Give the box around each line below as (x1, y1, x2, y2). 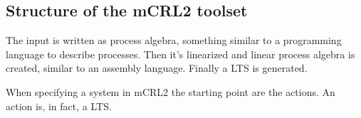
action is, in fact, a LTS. (6, 98, 112, 113)
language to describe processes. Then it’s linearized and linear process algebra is (6, 46, 355, 61)
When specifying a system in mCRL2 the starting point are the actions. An (6, 84, 335, 99)
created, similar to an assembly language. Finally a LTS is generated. (6, 60, 308, 75)
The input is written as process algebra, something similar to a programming (6, 33, 342, 48)
